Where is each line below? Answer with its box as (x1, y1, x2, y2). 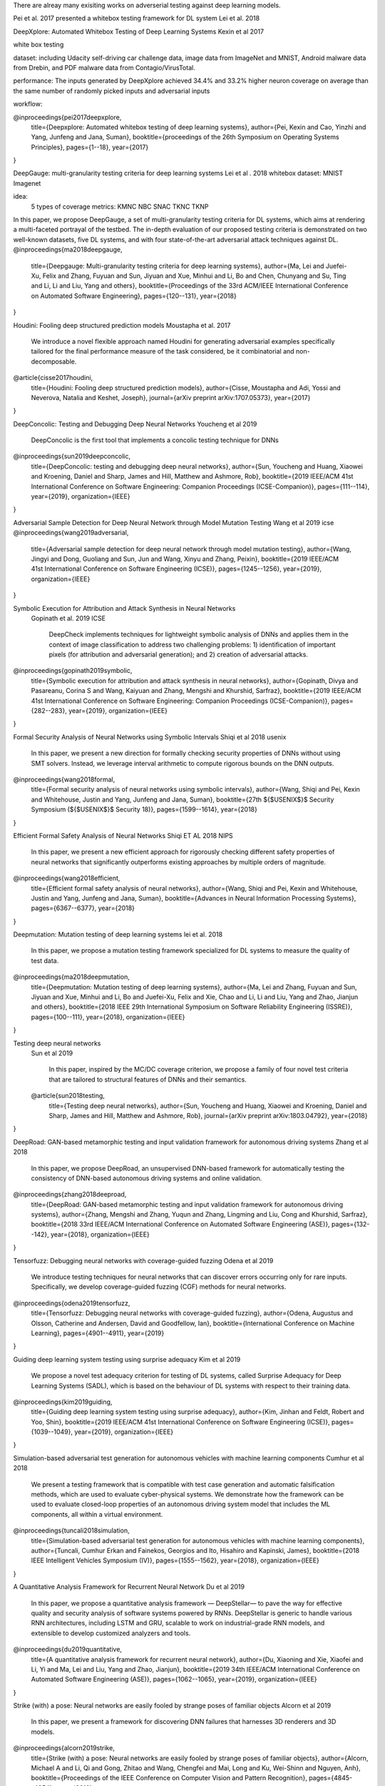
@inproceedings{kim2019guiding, (13, 1397, 113, 1406)
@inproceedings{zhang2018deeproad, (13, 1190, 127, 1199)
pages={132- (332, 1220, 370, 1229)
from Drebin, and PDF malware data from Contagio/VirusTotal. (13, 63, 195, 71)
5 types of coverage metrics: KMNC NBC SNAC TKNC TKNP (31, 202, 209, 211)
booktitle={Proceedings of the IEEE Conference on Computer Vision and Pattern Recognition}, (31, 1774, 308, 1782)
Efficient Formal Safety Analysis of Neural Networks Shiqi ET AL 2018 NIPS (13, 831, 233, 839)
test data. (31, 956, 59, 964)
